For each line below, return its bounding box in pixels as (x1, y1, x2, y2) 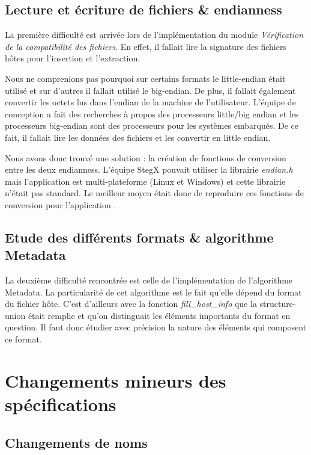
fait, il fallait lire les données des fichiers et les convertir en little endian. (5, 131, 271, 143)
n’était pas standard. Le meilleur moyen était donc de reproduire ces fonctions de (5, 187, 304, 199)
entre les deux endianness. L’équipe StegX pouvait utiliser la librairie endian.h (5, 163, 293, 176)
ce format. (5, 333, 42, 345)
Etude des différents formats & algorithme (5, 227, 274, 246)
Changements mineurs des (5, 368, 226, 392)
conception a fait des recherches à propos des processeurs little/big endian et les (5, 107, 299, 120)
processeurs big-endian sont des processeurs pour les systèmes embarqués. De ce (5, 119, 299, 132)
